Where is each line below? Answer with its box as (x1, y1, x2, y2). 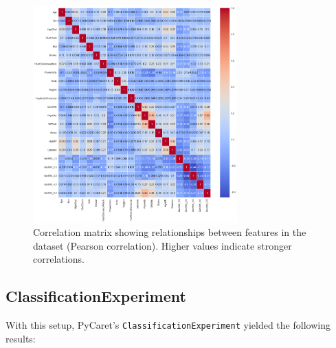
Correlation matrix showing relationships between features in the (33, 225, 306, 239)
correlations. (33, 252, 85, 266)
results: (5, 331, 36, 345)
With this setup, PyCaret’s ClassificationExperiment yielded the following (5, 318, 331, 332)
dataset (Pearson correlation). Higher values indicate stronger (33, 238, 292, 252)
